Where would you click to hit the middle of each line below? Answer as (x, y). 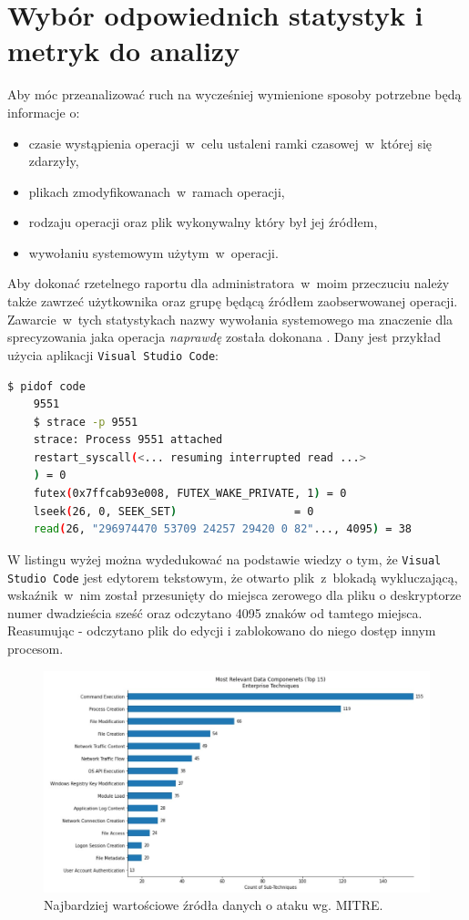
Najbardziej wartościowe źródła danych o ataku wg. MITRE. (214, 905)
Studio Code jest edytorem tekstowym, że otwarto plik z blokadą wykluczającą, (233, 577)
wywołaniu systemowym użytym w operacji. (153, 252)
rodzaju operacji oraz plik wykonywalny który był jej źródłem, (203, 222)
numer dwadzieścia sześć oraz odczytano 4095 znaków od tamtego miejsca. (215, 612)
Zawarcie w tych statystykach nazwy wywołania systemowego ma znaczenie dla (230, 319)
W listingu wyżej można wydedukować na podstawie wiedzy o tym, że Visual (224, 558)
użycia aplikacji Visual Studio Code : (113, 354)
